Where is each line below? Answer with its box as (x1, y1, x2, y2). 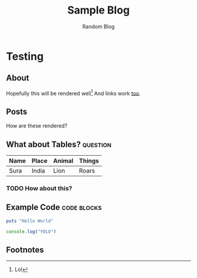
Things (79, 157, 100, 165)
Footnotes (6, 244, 44, 254)
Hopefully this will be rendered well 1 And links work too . (6, 89, 141, 97)
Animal (53, 157, 74, 165)
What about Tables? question (6, 139, 112, 149)
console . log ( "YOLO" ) (6, 229, 57, 235)
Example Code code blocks (6, 202, 102, 212)
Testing (6, 49, 44, 63)
